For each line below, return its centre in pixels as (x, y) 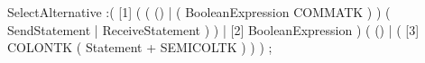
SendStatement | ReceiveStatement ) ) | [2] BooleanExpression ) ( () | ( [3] (213, 29)
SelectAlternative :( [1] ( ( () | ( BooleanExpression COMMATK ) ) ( (199, 12)
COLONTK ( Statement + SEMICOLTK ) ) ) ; (140, 47)
